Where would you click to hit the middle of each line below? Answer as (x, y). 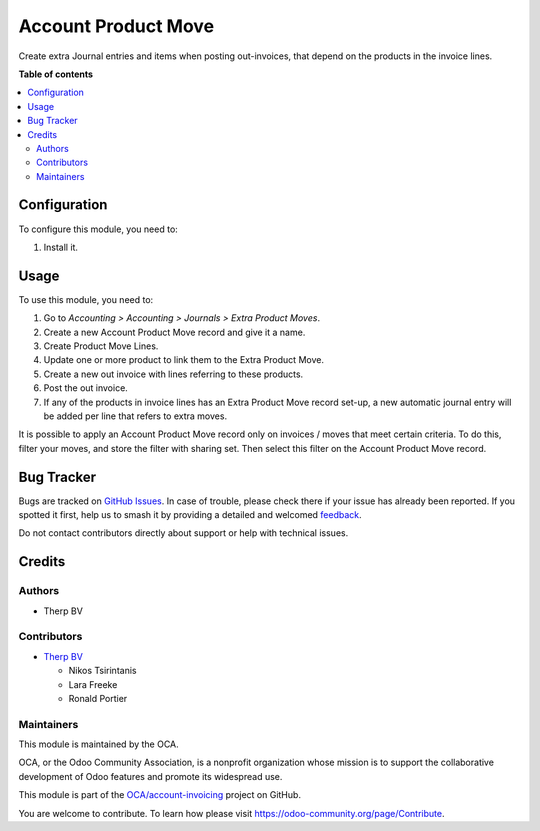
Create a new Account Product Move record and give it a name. (174, 332)
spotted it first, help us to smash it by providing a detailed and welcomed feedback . (190, 515)
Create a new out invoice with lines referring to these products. (173, 374)
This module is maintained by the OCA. (98, 744)
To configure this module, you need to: (98, 229)
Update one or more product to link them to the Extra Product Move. (184, 360)
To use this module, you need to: (86, 299)
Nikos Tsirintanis (102, 671)
